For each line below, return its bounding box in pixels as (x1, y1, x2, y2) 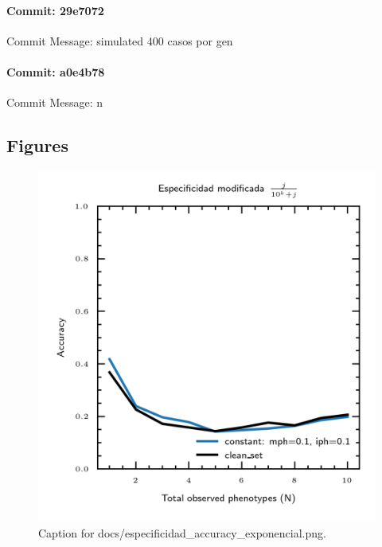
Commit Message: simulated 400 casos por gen (6, 32, 233, 49)
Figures (6, 133, 68, 158)
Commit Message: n (6, 94, 103, 111)
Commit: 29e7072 (6, 2, 104, 18)
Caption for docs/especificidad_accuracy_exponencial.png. (38, 524, 326, 541)
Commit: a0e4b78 (6, 63, 105, 80)
